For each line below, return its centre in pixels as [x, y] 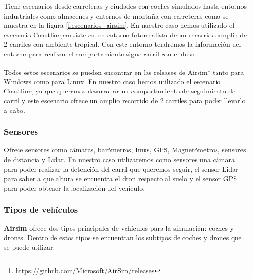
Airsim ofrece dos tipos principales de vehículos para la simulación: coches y [119, 228]
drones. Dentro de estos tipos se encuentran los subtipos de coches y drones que [123, 237]
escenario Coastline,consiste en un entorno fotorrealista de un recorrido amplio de [126, 34]
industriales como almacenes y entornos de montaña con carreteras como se [116, 15]
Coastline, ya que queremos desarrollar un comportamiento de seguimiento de [120, 91]
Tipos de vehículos [41, 210]
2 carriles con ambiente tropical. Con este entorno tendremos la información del [123, 44]
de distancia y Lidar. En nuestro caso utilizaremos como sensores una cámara [119, 159]
